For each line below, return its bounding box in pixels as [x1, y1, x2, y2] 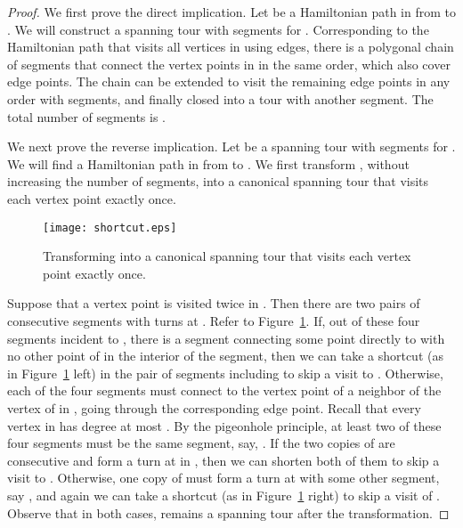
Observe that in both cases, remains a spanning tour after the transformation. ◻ [7, 503, 450, 522]
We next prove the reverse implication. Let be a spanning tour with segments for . [7, 137, 456, 156]
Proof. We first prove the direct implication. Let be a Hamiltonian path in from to [7, 3, 456, 20]
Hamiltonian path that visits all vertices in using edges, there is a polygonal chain [7, 37, 454, 56]
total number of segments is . [7, 107, 166, 126]
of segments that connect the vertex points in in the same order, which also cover [7, 54, 451, 73]
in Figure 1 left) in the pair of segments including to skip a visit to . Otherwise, [7, 363, 443, 382]
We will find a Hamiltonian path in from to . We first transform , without [7, 154, 410, 173]
